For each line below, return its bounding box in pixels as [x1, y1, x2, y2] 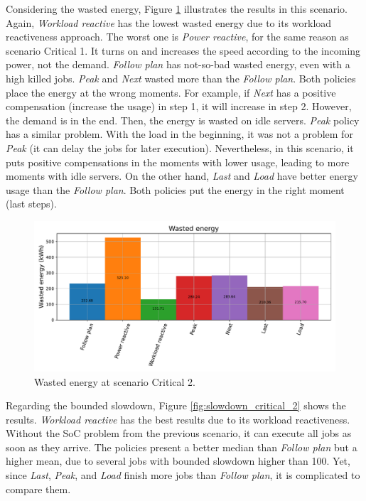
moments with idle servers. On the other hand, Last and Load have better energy [6, 168, 358, 183]
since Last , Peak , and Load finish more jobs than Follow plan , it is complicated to [6, 468, 360, 483]
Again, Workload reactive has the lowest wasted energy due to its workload [6, 15, 332, 30]
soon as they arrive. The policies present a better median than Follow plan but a [6, 439, 357, 454]
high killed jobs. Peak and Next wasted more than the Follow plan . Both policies [6, 70, 356, 85]
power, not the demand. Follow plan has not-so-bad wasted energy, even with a [6, 57, 350, 72]
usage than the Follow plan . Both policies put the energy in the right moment [6, 182, 345, 197]
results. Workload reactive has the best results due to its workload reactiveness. [6, 411, 350, 426]
